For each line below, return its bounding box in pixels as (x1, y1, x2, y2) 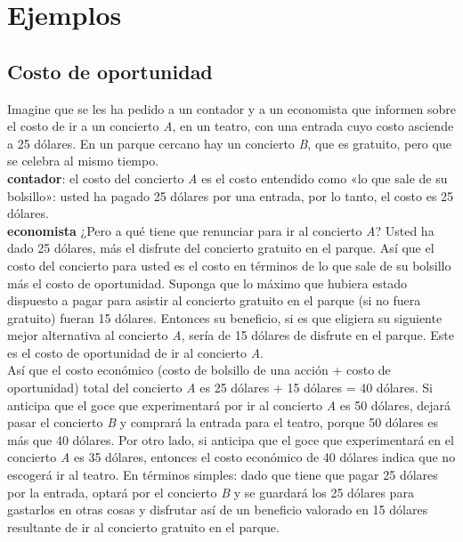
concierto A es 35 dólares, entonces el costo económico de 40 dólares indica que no (7, 448, 456, 466)
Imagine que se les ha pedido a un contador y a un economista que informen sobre (7, 99, 457, 117)
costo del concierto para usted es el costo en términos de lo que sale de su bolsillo (7, 255, 451, 274)
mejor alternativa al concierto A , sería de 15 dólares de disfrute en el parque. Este (7, 326, 454, 344)
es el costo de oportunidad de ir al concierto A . (7, 343, 264, 361)
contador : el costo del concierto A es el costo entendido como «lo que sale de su (7, 168, 448, 187)
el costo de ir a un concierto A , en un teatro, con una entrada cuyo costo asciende (7, 117, 454, 135)
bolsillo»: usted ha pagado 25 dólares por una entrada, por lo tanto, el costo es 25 (7, 186, 454, 205)
